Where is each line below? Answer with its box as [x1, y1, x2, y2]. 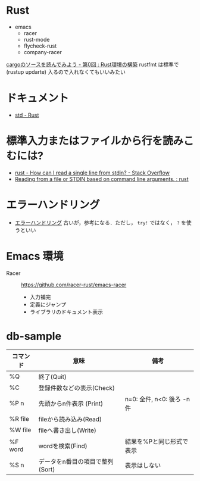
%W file [9, 426, 32, 434]
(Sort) [38, 465, 55, 473]
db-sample [6, 329, 61, 343]
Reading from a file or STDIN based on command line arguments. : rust [14, 175, 189, 182]
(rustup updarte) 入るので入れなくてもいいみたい [6, 68, 126, 75]
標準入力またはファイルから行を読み [6, 135, 184, 148]
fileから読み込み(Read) [38, 415, 102, 423]
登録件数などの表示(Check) [38, 383, 115, 392]
